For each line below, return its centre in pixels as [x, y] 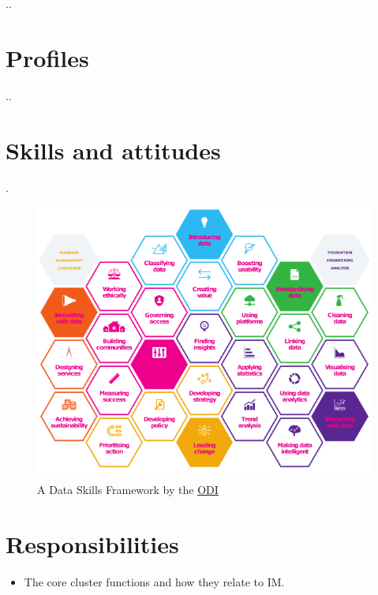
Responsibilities [92, 543]
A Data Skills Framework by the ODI [128, 489]
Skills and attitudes [113, 150]
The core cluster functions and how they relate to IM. [154, 581]
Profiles [47, 57]
